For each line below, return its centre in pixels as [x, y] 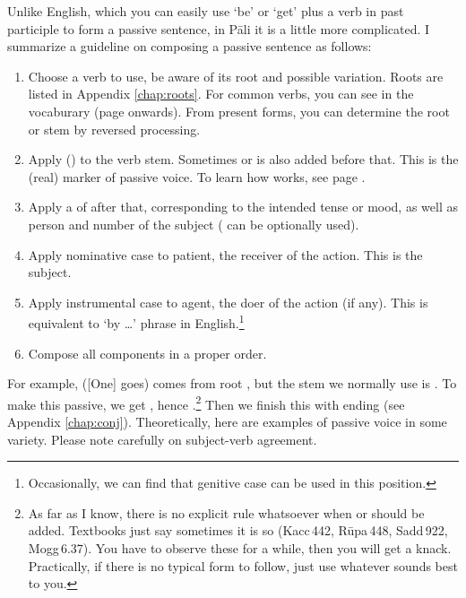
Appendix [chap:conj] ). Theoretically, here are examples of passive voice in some [227, 421]
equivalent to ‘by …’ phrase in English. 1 [136, 321]
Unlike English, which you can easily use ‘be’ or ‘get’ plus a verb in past [206, 11]
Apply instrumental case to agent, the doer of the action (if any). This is [228, 302]
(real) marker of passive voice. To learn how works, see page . [197, 176]
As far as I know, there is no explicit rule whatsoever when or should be [226, 512]
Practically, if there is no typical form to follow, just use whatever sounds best [243, 565]
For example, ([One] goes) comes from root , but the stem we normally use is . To [232, 383]
